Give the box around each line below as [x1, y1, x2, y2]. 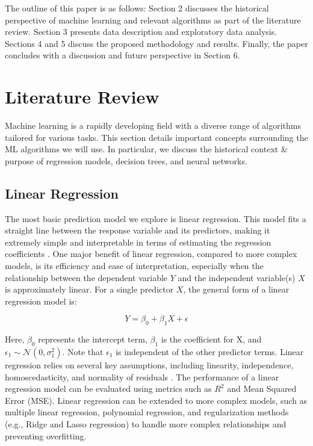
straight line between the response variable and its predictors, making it [5, 224, 270, 237]
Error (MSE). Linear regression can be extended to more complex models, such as [5, 394, 308, 406]
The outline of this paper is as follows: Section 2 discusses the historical [5, 2, 269, 14]
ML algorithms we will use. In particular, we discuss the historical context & [5, 143, 288, 155]
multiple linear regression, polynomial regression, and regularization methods [5, 406, 289, 418]
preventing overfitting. [5, 429, 87, 442]
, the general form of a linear [183, 283, 290, 296]
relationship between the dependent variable [5, 271, 168, 283]
